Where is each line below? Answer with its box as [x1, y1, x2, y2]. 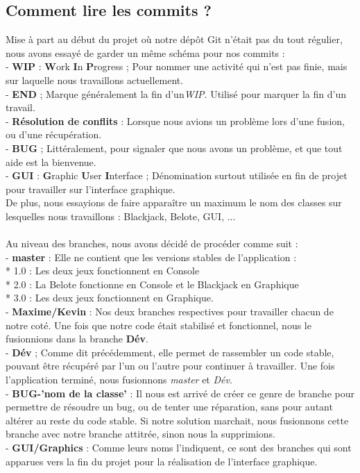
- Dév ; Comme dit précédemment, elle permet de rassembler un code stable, [6, 345, 334, 359]
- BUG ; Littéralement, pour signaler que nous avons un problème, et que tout [6, 140, 343, 155]
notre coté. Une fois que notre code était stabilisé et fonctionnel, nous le [6, 317, 311, 332]
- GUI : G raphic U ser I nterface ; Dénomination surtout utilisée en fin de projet [6, 168, 348, 183]
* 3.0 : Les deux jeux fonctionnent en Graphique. [6, 290, 214, 305]
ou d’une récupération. [6, 127, 102, 142]
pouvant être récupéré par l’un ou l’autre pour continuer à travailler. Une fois [6, 358, 335, 373]
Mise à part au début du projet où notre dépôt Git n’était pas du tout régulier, [6, 32, 343, 47]
